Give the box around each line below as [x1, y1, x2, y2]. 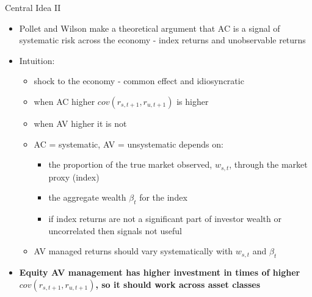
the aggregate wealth [48, 191, 126, 204]
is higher [176, 95, 209, 107]
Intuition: [19, 54, 55, 66]
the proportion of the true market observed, [48, 158, 212, 171]
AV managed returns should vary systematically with [34, 245, 233, 257]
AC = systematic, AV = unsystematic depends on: [34, 137, 223, 150]
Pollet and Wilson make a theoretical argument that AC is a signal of [19, 21, 280, 34]
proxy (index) [48, 170, 100, 183]
